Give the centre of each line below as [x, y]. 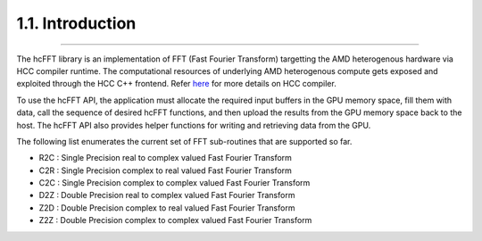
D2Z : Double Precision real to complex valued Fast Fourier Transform [167, 195]
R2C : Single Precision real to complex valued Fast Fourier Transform [165, 158]
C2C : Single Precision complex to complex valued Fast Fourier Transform [175, 183]
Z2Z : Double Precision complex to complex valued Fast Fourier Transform [175, 220]
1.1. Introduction [76, 23]
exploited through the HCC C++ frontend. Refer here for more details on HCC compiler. [176, 84]
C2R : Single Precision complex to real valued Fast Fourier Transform [165, 170]
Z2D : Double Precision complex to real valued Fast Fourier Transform [167, 208]
